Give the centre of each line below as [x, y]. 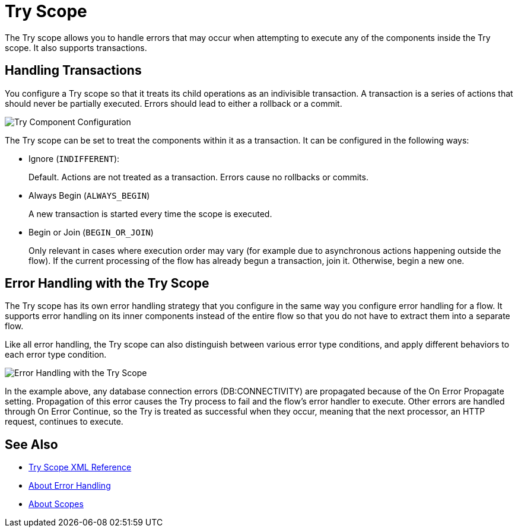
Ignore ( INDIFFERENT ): [74, 158]
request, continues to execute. [64, 422]
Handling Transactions [73, 71]
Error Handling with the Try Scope [107, 283]
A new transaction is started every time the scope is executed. [150, 214]
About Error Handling [70, 486]
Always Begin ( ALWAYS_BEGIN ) [89, 195]
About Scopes [56, 504]
